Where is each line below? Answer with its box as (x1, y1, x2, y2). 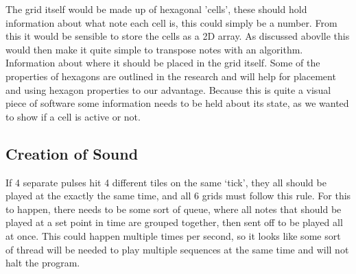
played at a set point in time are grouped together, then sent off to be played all (5, 215, 343, 229)
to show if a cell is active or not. (5, 109, 141, 123)
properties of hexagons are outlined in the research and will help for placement (5, 68, 336, 83)
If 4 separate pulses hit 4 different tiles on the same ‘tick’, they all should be (5, 175, 327, 189)
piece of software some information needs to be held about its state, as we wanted (5, 96, 349, 110)
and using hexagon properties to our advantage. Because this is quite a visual (5, 82, 331, 97)
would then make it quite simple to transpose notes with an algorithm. (5, 42, 303, 56)
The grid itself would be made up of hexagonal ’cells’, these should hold (5, 2, 307, 16)
